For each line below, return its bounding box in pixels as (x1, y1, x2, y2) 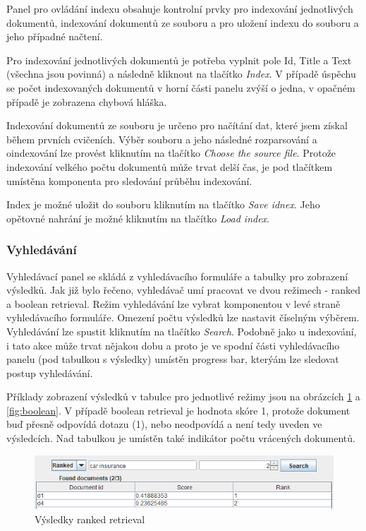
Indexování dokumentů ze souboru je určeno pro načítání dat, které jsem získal (6, 118, 348, 133)
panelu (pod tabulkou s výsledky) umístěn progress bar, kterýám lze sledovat (6, 352, 339, 366)
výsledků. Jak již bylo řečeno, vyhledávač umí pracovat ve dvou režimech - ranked (6, 282, 361, 297)
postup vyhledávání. (6, 365, 93, 380)
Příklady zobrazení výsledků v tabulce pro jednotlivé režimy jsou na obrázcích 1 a (6, 389, 360, 404)
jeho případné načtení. (6, 29, 103, 44)
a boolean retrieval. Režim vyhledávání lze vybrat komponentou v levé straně (6, 296, 341, 311)
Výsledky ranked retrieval (35, 511, 145, 526)
